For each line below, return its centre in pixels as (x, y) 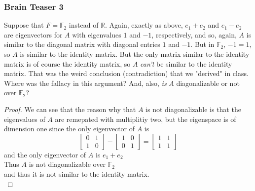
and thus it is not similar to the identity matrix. (77, 173)
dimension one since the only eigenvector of (70, 129)
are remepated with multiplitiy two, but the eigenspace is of (146, 119)
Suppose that (24, 25)
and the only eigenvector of (45, 154)
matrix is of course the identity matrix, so (67, 63)
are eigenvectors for (33, 34)
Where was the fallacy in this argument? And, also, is (85, 83)
